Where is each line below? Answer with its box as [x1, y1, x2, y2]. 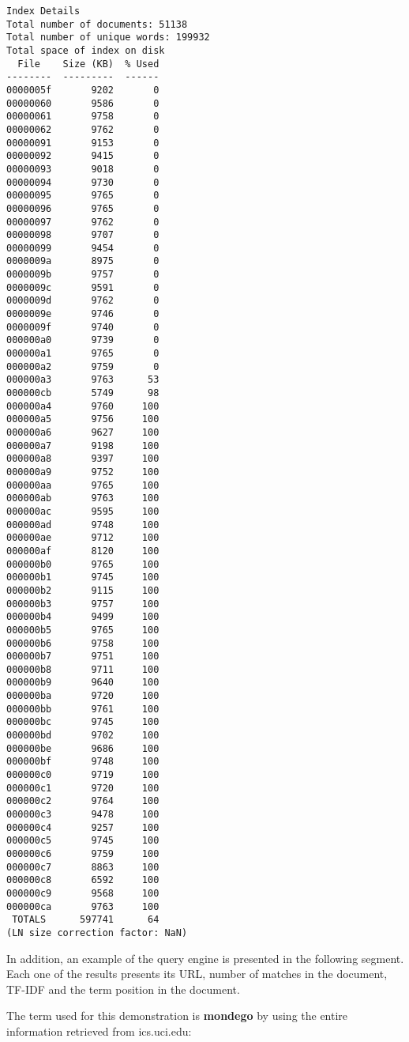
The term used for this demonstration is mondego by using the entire [6, 1007, 348, 1024]
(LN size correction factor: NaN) [6, 927, 188, 938]
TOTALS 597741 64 [12, 914, 159, 926]
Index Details [6, 6, 81, 17]
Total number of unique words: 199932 [6, 32, 210, 43]
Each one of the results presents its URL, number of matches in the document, [6, 965, 388, 982]
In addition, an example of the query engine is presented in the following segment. [6, 950, 404, 966]
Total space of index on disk [6, 44, 165, 56]
